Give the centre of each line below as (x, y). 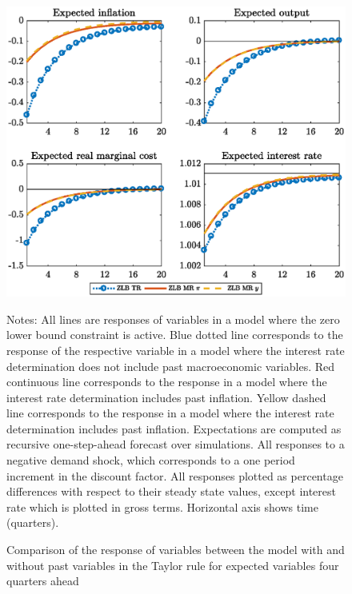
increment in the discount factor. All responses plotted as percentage (175, 475)
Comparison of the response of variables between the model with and (176, 550)
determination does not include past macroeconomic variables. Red (171, 366)
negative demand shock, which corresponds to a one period (151, 460)
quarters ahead (43, 581)
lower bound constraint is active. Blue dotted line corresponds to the (175, 335)
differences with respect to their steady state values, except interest (171, 491)
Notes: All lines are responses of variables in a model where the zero (173, 319)
